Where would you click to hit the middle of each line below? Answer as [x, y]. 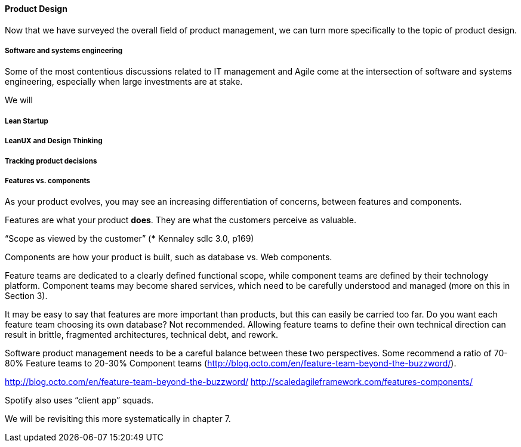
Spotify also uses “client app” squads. [79, 400]
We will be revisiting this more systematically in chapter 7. [118, 419]
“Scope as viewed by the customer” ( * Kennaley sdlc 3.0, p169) [130, 239]
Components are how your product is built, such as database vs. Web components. [169, 257]
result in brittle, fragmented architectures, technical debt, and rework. [142, 335]
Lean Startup [27, 121]
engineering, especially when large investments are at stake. [124, 82]
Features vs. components [48, 181]
